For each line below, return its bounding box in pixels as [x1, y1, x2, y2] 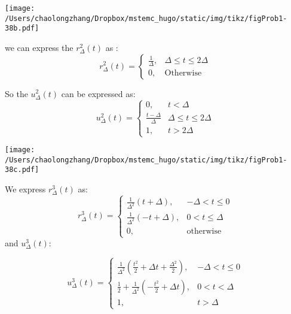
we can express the [5, 41, 73, 53]
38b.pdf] [5, 24, 39, 33]
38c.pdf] [5, 165, 39, 174]
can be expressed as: [61, 87, 136, 99]
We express [5, 183, 46, 195]
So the [5, 87, 28, 99]
